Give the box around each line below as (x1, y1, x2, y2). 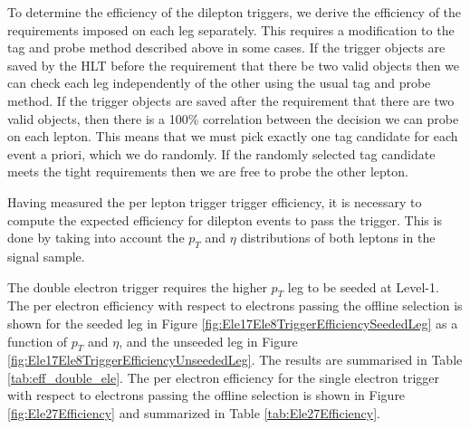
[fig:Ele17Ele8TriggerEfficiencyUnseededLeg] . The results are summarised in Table (7, 350, 463, 369)
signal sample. (7, 246, 85, 265)
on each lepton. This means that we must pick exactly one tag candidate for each (7, 127, 458, 146)
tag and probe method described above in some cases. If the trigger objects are (7, 38, 446, 57)
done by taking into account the (7, 228, 185, 247)
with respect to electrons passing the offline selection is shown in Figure (7, 386, 406, 405)
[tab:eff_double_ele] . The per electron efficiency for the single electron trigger (7, 367, 440, 386)
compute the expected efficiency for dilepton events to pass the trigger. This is (7, 210, 442, 229)
